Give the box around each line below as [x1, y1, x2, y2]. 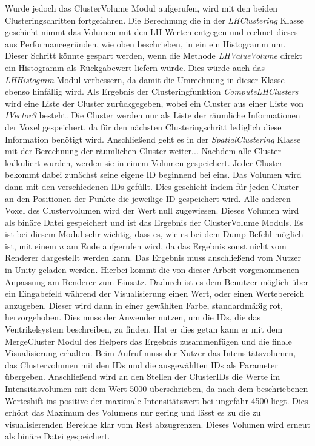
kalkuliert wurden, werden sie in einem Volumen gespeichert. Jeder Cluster [5, 156, 283, 169]
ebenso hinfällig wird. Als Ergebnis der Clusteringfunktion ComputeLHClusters [5, 85, 299, 98]
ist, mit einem [5, 239, 56, 252]
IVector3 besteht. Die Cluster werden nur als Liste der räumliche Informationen [5, 109, 300, 121]
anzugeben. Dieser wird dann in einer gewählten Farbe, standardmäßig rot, [5, 299, 283, 311]
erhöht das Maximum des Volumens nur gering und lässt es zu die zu [5, 406, 261, 419]
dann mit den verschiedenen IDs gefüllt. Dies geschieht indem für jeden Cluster [5, 180, 299, 192]
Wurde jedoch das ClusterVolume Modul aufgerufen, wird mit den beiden [5, 2, 277, 14]
